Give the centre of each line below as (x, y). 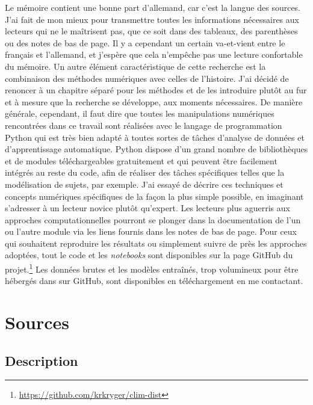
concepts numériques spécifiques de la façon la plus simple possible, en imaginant (154, 196)
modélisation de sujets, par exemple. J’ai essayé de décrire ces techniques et (144, 184)
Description (42, 360)
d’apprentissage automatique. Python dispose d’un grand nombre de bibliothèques (156, 149)
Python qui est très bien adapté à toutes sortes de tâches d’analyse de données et (155, 137)
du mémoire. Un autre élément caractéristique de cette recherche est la (135, 66)
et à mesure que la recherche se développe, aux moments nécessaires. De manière (154, 101)
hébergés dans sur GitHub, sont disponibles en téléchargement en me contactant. (154, 281)
